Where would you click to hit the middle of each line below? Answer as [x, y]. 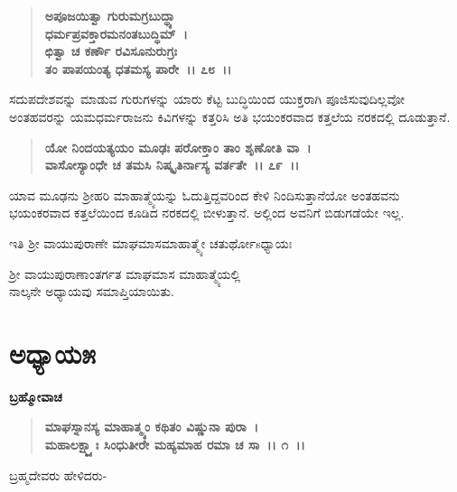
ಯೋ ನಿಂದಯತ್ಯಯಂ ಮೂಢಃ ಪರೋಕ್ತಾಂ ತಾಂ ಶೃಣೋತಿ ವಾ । [178, 147]
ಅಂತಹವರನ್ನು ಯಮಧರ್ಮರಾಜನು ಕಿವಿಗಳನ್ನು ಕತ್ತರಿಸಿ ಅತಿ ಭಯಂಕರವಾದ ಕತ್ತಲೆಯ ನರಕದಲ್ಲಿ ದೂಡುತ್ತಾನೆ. [230, 116]
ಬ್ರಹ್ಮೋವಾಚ [36, 396]
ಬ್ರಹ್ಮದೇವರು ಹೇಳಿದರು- [58, 474]
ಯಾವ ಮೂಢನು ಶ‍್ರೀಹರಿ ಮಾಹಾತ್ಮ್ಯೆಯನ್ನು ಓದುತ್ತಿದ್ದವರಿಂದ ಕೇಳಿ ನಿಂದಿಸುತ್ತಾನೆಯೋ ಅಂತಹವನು [205, 195]
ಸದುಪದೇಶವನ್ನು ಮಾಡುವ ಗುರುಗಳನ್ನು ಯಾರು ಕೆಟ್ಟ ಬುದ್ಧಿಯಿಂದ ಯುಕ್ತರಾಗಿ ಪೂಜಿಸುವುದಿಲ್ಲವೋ [207, 99]
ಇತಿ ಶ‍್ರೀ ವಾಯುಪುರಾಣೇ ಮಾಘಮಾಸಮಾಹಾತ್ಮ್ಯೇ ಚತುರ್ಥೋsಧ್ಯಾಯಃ [151, 242]
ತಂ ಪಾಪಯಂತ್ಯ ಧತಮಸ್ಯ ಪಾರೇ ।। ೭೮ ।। [138, 68]
